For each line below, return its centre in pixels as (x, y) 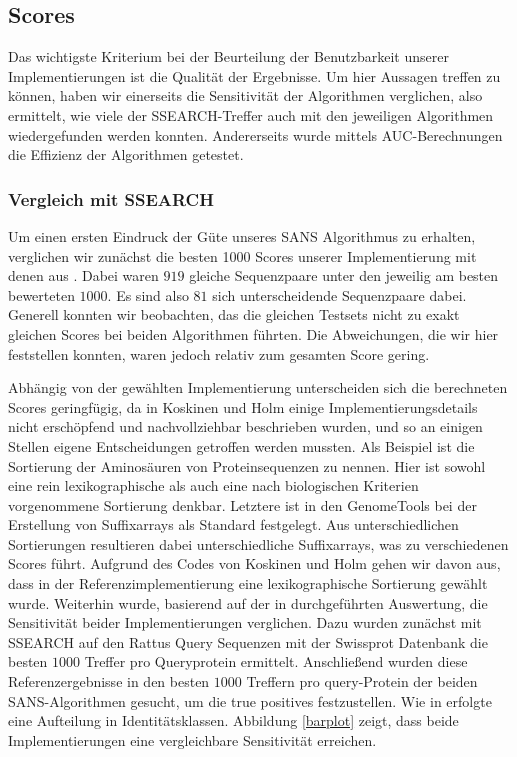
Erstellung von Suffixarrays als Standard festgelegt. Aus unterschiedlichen (233, 524)
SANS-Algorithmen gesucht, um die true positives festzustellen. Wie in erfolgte (250, 700)
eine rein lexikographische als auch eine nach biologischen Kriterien (213, 485)
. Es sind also (148, 294)
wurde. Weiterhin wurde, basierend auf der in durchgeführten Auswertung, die (248, 602)
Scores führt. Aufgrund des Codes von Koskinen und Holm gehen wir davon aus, (254, 563)
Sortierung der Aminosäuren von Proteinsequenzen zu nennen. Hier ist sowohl (247, 465)
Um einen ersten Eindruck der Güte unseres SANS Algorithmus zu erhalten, (242, 235)
